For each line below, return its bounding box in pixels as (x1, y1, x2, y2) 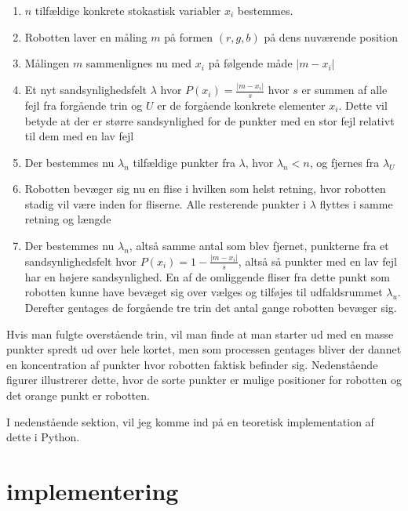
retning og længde (24, 211, 111, 227)
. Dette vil (338, 96, 388, 113)
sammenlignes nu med (86, 55, 192, 71)
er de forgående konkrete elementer (157, 96, 326, 113)
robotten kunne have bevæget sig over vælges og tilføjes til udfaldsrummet (24, 284, 383, 300)
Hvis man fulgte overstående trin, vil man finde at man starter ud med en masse (6, 325, 394, 342)
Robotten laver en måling (24, 28, 148, 45)
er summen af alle (301, 82, 388, 98)
